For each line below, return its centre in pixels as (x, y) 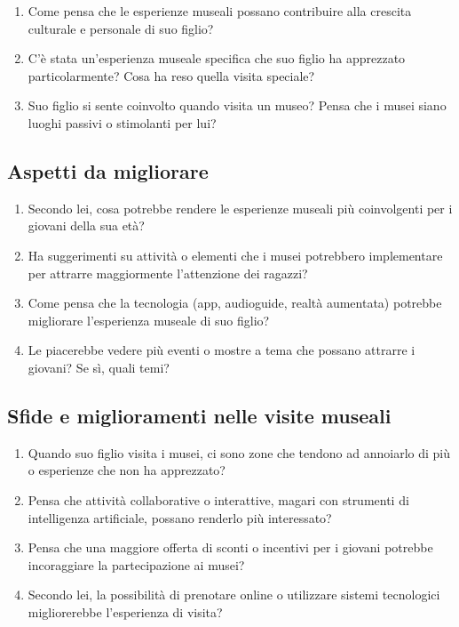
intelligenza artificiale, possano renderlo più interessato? (180, 517)
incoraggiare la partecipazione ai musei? (136, 564)
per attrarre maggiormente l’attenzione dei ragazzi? (168, 273)
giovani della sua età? (86, 225)
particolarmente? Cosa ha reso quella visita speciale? (171, 75)
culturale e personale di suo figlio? (121, 28)
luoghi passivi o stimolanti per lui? (122, 122)
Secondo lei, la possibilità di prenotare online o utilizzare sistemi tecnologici (234, 595)
